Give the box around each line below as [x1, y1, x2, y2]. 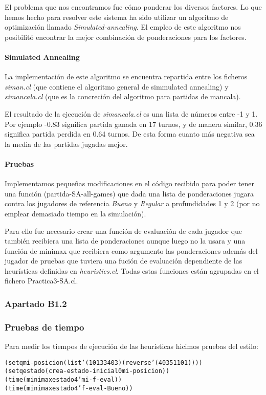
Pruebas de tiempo [5, 320, 84, 333]
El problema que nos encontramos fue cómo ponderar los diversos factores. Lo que [5, 2, 262, 12]
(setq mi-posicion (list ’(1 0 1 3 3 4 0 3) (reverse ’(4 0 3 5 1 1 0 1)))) [5, 359, 203, 366]
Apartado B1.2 [5, 297, 67, 310]
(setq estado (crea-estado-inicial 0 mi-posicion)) [5, 367, 170, 375]
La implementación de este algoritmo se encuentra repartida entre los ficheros [5, 71, 248, 82]
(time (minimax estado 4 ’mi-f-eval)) [5, 376, 122, 384]
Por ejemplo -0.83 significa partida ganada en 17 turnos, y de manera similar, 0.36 [5, 118, 262, 129]
